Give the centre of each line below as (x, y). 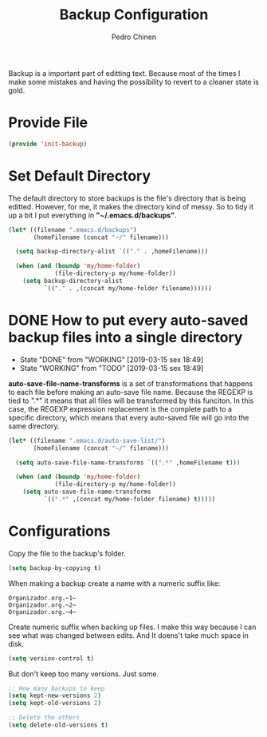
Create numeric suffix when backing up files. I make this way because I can (132, 627)
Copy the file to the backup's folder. (67, 553)
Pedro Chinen (134, 37)
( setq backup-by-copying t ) (55, 568)
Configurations (59, 531)
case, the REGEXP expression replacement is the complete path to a (120, 408)
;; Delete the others (44, 718)
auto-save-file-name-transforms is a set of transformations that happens (131, 383)
